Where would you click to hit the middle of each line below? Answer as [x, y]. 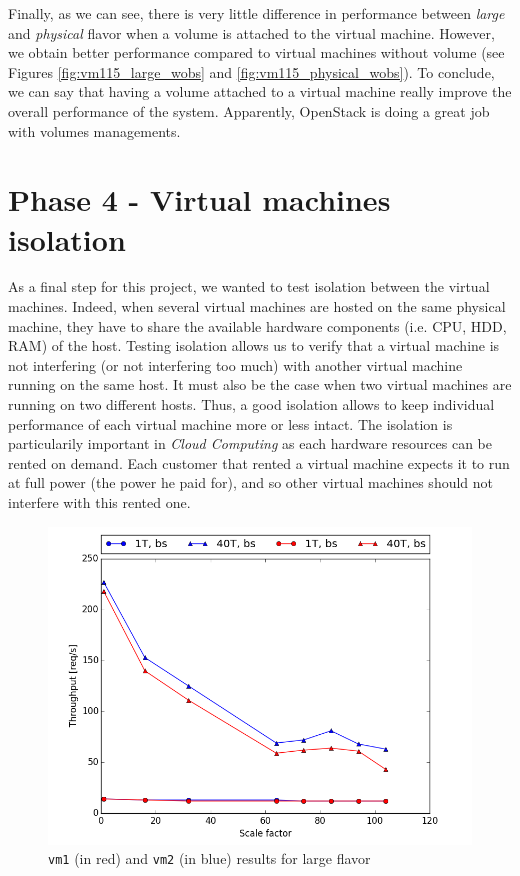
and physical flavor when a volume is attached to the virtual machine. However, [251, 32]
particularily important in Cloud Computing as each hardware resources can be [250, 443]
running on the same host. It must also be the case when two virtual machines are [260, 384]
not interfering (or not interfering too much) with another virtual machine [235, 364]
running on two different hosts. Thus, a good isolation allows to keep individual [251, 404]
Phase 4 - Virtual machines [199, 199]
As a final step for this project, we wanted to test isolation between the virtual [249, 286]
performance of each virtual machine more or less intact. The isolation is [230, 423]
